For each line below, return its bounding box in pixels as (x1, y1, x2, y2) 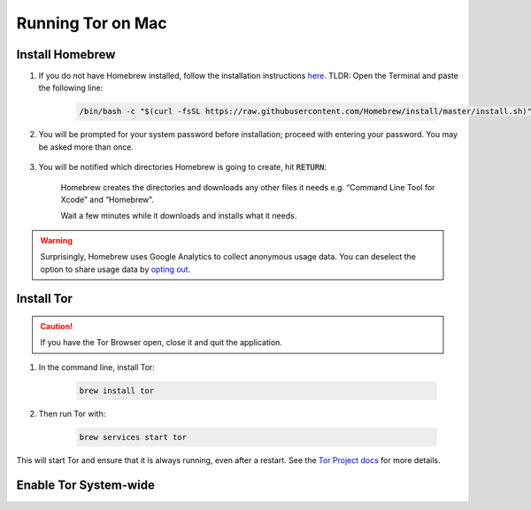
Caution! (40, 321, 73, 331)
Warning (40, 235, 73, 245)
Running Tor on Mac (16, 13, 167, 33)
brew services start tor (79, 432, 188, 442)
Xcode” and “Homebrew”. (60, 194, 154, 205)
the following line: (38, 82, 104, 93)
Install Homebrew (16, 47, 116, 62)
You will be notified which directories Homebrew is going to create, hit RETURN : (38, 162, 327, 173)
